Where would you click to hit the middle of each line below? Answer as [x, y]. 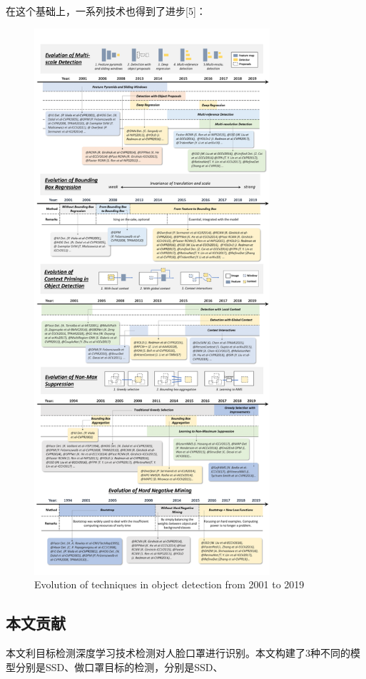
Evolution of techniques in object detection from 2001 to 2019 [169, 584]
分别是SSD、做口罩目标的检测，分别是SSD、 [119, 667]
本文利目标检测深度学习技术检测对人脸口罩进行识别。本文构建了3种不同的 [178, 653]
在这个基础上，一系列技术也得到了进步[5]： [106, 11]
